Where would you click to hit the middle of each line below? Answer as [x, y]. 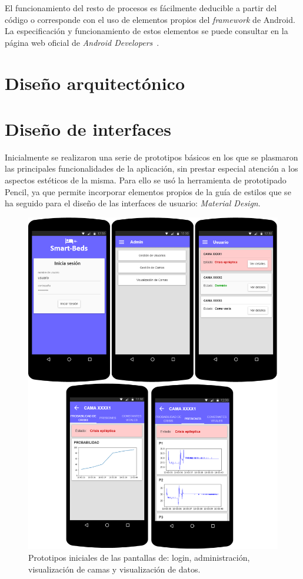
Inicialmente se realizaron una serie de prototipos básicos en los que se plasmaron [151, 157]
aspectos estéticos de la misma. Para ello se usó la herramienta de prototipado [146, 180]
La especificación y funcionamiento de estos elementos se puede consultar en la [146, 31]
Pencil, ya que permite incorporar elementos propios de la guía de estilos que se [148, 191]
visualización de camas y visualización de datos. [114, 569]
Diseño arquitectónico [95, 83]
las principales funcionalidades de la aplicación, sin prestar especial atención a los [151, 168]
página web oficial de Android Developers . [82, 42]
